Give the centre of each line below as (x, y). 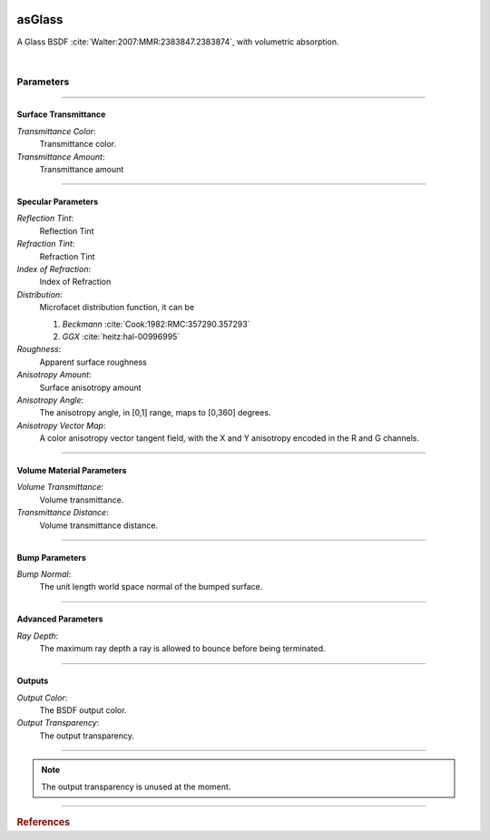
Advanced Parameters (60, 619)
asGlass (40, 20)
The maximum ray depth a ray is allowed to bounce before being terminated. (182, 649)
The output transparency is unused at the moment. (136, 786)
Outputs (33, 681)
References (44, 822)
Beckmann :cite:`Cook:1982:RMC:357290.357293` (156, 324)
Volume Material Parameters (72, 471)
